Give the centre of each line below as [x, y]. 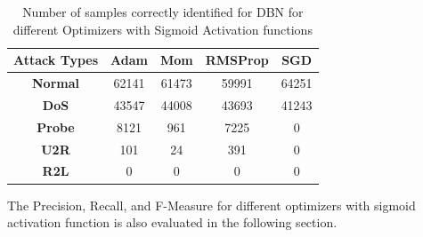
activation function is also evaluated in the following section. [172, 222]
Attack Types [56, 60]
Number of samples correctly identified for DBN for [163, 12]
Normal [56, 83]
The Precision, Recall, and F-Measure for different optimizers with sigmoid [211, 205]
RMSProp [237, 60]
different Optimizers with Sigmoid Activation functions [163, 29]
